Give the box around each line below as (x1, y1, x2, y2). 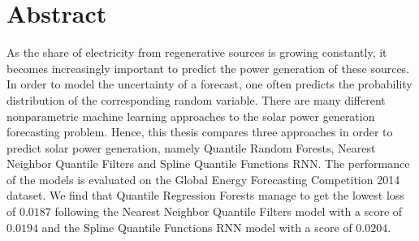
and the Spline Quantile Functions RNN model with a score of (41, 218, 352, 235)
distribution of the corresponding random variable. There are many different (6, 91, 386, 108)
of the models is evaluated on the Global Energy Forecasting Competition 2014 (6, 170, 400, 187)
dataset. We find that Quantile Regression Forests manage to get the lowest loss (6, 187, 404, 204)
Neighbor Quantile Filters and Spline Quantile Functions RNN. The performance (6, 155, 410, 172)
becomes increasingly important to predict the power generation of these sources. (6, 59, 410, 76)
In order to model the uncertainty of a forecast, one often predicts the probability (6, 75, 413, 93)
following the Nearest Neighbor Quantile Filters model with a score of (54, 203, 403, 220)
